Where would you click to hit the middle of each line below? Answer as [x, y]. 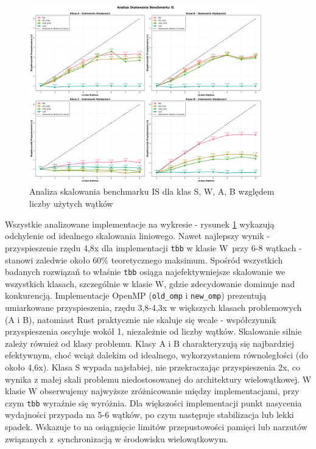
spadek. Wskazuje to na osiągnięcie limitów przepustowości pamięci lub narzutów [156, 427]
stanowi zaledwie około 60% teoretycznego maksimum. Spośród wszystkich [144, 259]
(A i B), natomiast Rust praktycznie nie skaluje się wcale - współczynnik [141, 319]
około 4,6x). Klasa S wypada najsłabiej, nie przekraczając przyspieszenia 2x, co [153, 367]
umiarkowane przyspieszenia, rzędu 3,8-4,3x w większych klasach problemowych [153, 308]
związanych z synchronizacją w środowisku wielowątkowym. [117, 438]
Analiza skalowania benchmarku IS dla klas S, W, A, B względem [152, 191]
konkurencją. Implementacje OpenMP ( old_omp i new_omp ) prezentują [136, 295]
